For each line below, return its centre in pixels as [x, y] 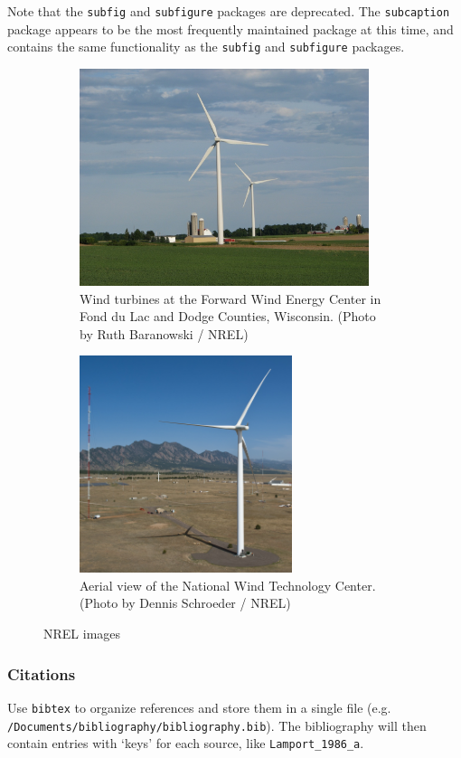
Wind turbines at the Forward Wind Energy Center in [230, 298]
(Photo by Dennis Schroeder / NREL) [185, 603]
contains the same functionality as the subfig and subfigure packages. [206, 47]
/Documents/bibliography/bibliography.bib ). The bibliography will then [217, 725]
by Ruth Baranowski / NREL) [164, 333]
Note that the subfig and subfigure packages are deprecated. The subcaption [229, 11]
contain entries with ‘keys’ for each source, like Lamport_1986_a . [186, 743]
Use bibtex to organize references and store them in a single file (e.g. [199, 707]
